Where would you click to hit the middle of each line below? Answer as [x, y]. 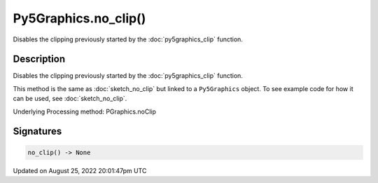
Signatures [37, 131]
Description [39, 59]
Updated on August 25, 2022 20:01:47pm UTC [80, 170]
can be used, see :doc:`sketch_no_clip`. [70, 99]
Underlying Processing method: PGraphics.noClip [85, 111]
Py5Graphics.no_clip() [79, 18]
